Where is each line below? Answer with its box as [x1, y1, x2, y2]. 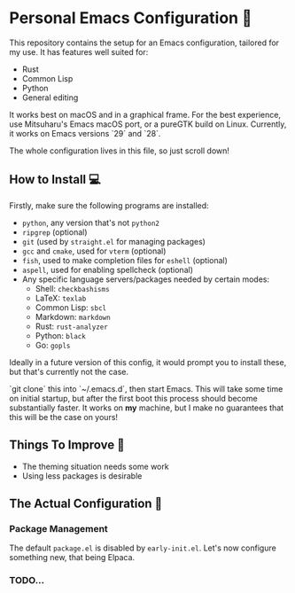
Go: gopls [35, 339, 71, 350]
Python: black [35, 330, 86, 340]
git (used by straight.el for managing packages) [21, 236, 206, 246]
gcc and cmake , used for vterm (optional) [21, 246, 167, 256]
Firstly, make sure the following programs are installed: [9, 199, 210, 211]
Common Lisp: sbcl [35, 301, 107, 313]
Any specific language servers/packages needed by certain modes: [21, 274, 270, 285]
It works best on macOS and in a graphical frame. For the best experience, [9, 109, 282, 120]
